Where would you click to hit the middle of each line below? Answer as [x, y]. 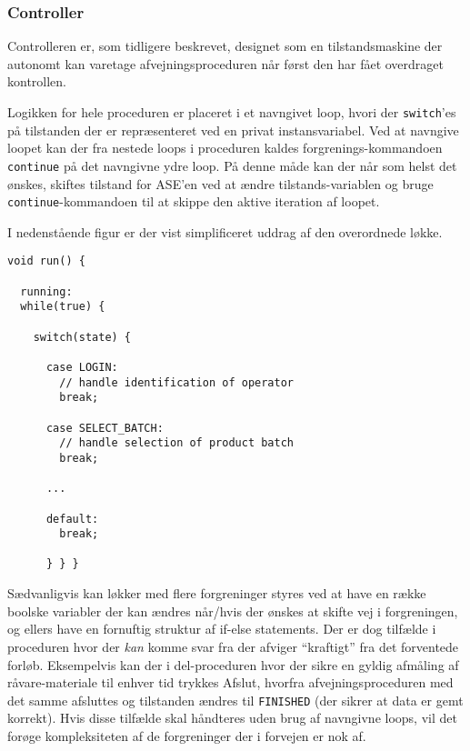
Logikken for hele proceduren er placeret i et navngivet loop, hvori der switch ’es [232, 112]
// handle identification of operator [176, 382]
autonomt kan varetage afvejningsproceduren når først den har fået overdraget [226, 63]
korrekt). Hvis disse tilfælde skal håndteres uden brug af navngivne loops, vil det [232, 718]
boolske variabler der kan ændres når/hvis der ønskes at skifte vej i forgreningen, [233, 611]
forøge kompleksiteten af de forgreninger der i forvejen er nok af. [187, 735]
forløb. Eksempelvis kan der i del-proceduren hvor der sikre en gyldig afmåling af [233, 664]
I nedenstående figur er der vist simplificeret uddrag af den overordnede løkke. [225, 231]
